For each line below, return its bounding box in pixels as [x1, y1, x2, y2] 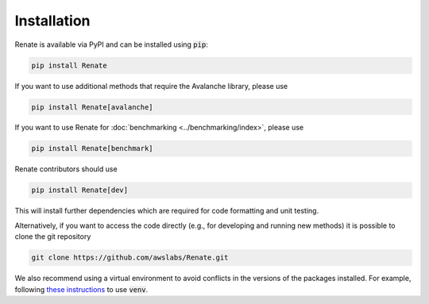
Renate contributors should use [14, 164, 118, 174]
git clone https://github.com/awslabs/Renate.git [31, 253, 229, 262]
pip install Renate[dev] [31, 186, 129, 194]
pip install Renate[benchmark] [31, 144, 154, 153]
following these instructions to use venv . [14, 284, 149, 294]
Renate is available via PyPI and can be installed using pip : [14, 40, 208, 49]
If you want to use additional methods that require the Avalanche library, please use [14, 81, 288, 90]
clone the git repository [14, 232, 91, 241]
